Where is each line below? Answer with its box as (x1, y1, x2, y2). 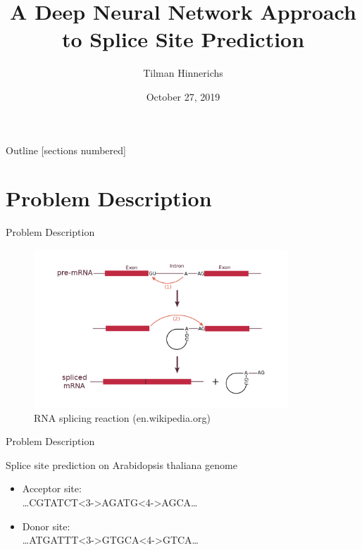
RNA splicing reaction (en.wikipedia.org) (34, 410, 211, 425)
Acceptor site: (22, 481, 82, 496)
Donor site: (22, 518, 70, 533)
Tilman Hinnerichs (143, 65, 223, 80)
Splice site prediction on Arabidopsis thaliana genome (6, 457, 237, 472)
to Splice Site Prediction (61, 25, 305, 54)
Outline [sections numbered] (6, 142, 126, 157)
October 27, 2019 (146, 89, 220, 104)
